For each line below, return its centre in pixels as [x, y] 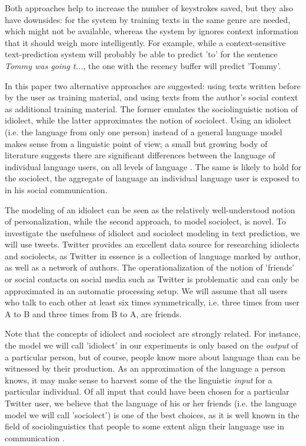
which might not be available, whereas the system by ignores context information [152, 31]
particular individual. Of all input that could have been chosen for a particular [147, 391]
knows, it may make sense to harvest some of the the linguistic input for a [139, 380]
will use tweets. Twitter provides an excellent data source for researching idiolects [152, 244]
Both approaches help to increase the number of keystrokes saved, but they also [149, 8]
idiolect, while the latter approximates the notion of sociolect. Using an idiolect [148, 120]
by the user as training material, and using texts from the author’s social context [152, 97]
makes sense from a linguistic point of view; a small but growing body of [136, 143]
